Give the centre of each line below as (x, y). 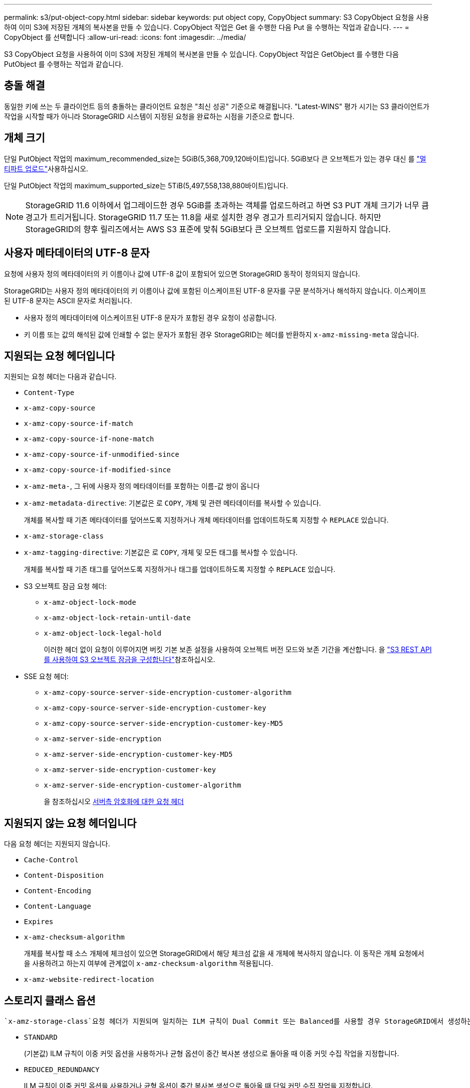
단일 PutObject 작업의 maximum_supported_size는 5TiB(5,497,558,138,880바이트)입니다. (146, 185)
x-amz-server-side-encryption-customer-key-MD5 (138, 754)
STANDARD (41, 1037)
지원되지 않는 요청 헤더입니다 (70, 823)
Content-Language (58, 906)
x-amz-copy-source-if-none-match (89, 439)
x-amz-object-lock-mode (90, 603)
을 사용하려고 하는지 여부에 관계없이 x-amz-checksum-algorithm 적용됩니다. (149, 963)
